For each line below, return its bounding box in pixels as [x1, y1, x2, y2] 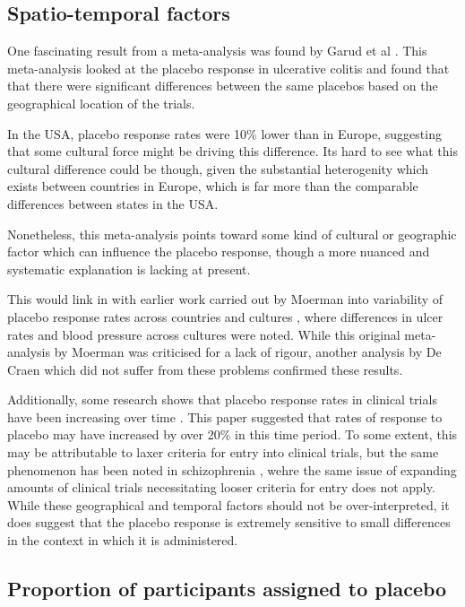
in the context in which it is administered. [7, 531, 238, 550]
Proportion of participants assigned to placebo [7, 575, 447, 603]
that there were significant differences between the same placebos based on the [7, 76, 438, 95]
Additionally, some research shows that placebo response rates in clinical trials [7, 390, 437, 409]
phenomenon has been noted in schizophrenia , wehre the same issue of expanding [7, 460, 457, 479]
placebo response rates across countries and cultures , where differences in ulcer [7, 307, 443, 325]
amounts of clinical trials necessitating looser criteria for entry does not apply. [7, 478, 435, 497]
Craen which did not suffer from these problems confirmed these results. [7, 360, 403, 378]
